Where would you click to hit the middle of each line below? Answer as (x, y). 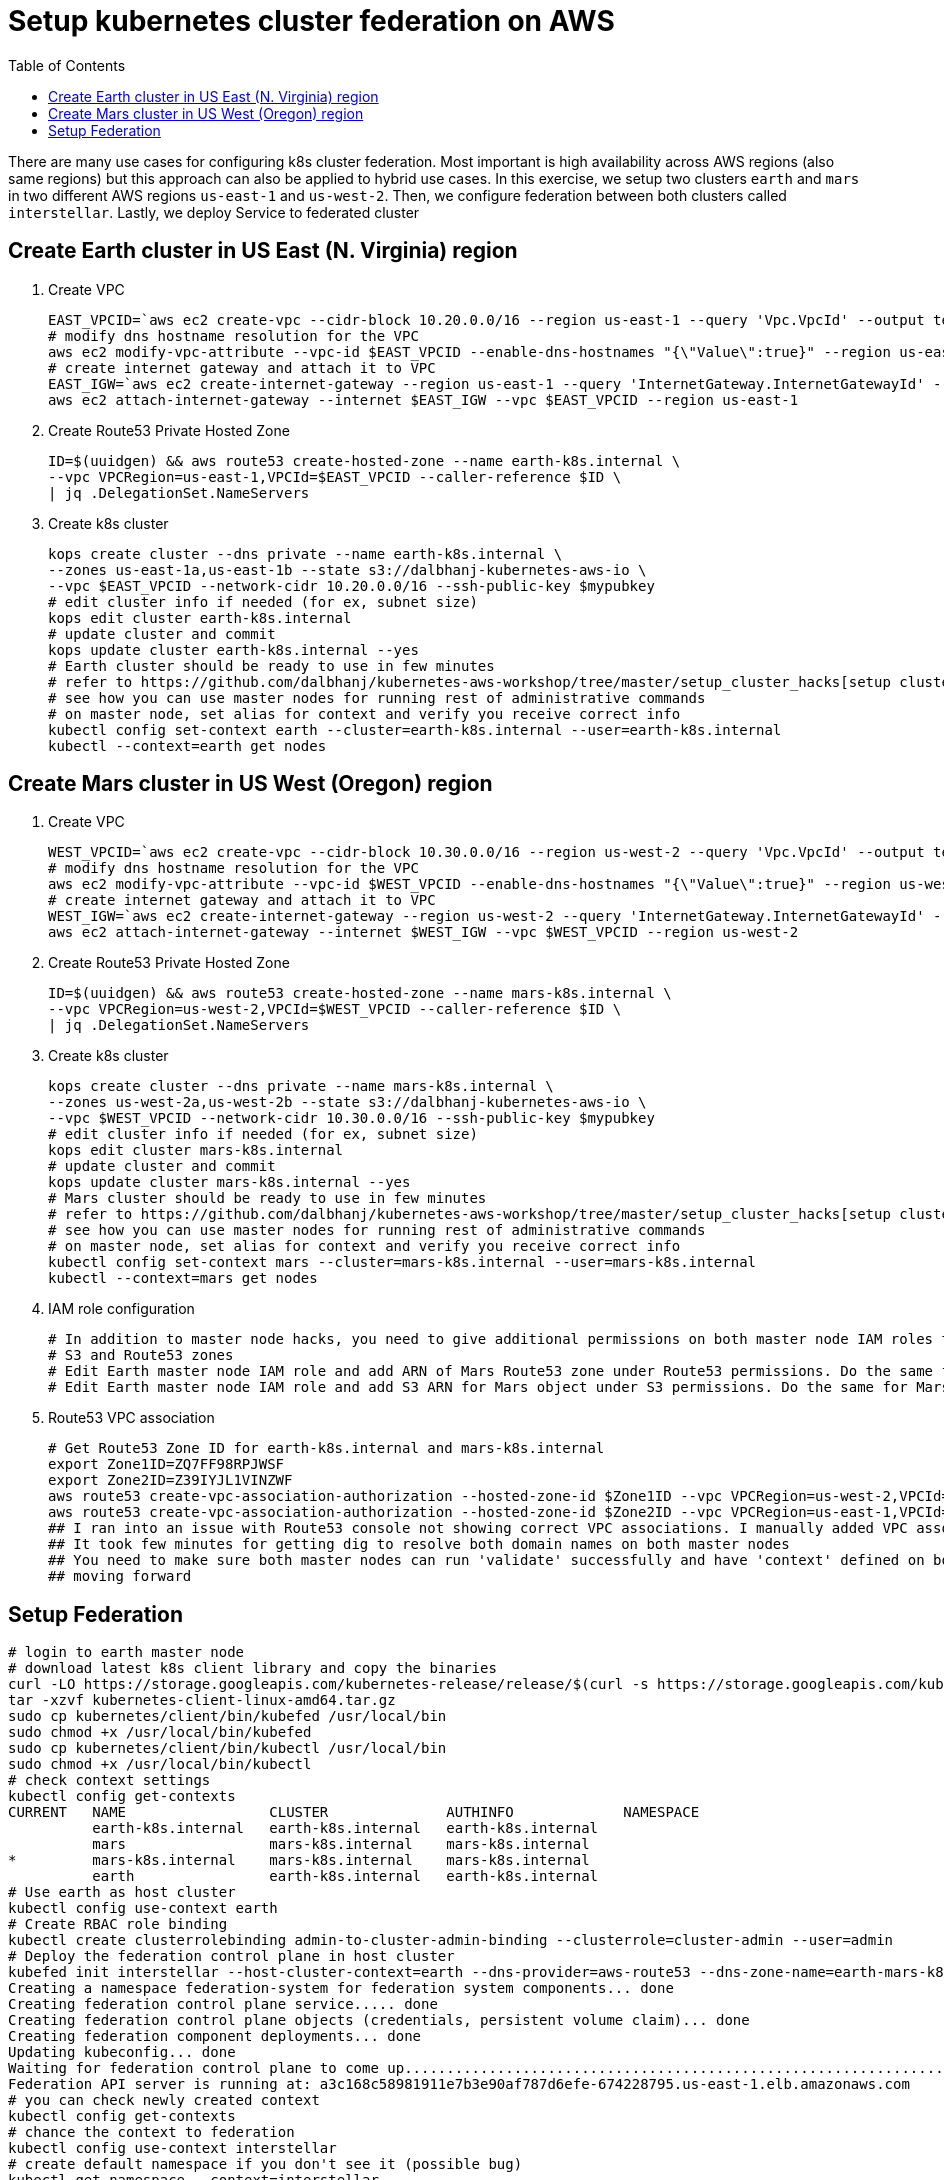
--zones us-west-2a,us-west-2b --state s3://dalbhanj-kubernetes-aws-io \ (347, 1102)
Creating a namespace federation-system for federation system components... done (341, 1988)
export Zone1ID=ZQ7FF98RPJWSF (166, 1464)
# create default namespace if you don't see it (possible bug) (265, 2164)
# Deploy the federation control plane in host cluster (231, 1956)
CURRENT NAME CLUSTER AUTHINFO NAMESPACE (354, 1812)
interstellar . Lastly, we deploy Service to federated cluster (214, 212)
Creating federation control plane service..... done (223, 2004)
